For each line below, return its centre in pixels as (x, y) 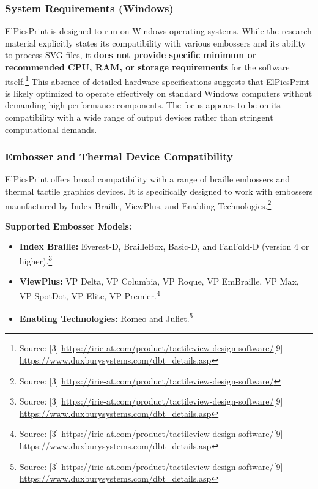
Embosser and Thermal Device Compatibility (119, 156)
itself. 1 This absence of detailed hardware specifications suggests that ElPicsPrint (157, 80)
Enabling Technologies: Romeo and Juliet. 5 (106, 317)
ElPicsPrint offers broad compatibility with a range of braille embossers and (147, 179)
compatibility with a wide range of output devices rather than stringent (139, 117)
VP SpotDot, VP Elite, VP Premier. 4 (90, 294)
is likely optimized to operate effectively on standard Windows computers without (159, 93)
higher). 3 (36, 260)
